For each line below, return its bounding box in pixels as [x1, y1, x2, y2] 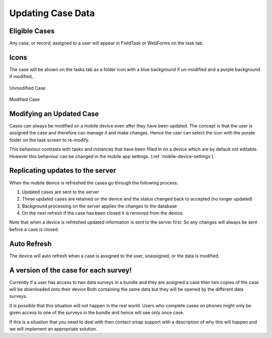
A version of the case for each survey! [9, 266, 132, 275]
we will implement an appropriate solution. [9, 326, 98, 332]
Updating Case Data [9, 8, 95, 19]
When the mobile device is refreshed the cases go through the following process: [9, 179, 178, 186]
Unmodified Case [9, 85, 46, 91]
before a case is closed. [9, 226, 59, 232]
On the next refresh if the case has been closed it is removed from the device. [22, 210, 184, 216]
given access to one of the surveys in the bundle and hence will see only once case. [9, 310, 185, 316]
